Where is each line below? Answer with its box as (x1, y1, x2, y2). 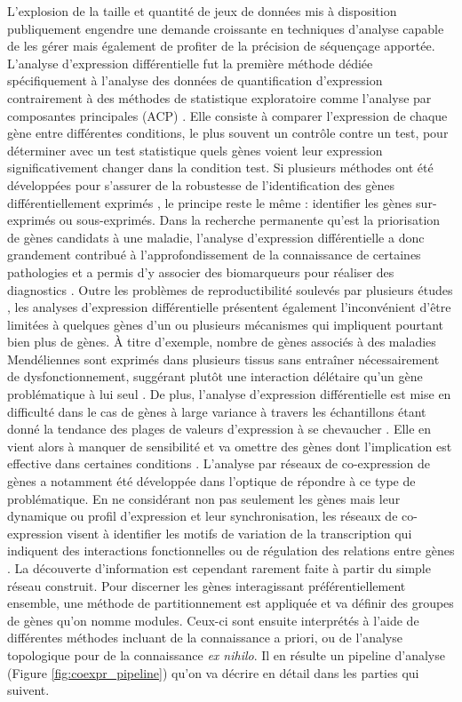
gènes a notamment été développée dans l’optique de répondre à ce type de (7, 472, 416, 491)
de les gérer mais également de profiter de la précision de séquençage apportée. (7, 36, 435, 55)
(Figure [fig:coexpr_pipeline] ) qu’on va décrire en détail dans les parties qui (7, 663, 419, 682)
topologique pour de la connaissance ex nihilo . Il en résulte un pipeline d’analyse (7, 645, 445, 664)
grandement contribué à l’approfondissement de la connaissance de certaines (7, 245, 421, 264)
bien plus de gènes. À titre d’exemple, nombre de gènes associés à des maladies (7, 332, 436, 351)
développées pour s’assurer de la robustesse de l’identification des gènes (7, 175, 394, 194)
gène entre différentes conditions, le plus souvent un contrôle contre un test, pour (7, 124, 449, 142)
